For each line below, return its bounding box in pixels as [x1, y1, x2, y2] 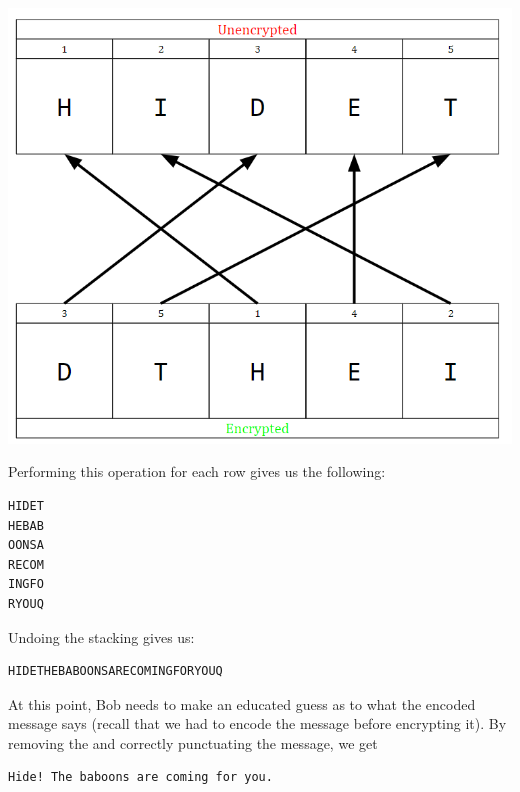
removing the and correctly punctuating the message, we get [8, 732, 378, 753]
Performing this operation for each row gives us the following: [8, 461, 386, 482]
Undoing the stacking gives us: [8, 626, 195, 647]
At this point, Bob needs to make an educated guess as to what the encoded [8, 693, 476, 714]
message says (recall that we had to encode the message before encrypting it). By [8, 713, 507, 734]
